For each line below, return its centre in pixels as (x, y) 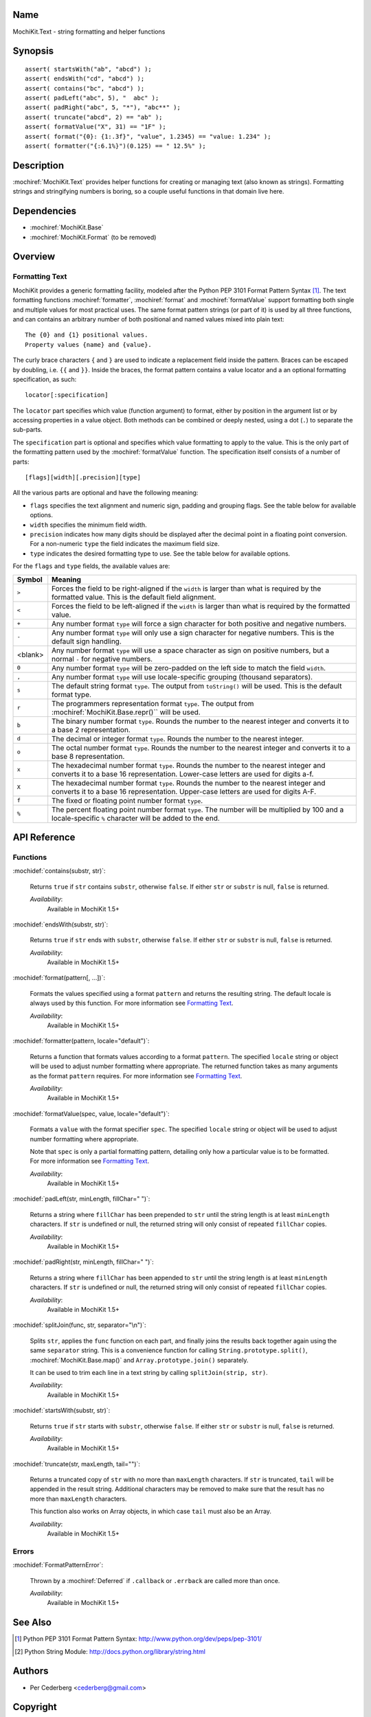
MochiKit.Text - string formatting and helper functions (89, 32)
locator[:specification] (67, 395)
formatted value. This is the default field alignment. (134, 597)
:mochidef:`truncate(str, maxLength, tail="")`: (77, 1464)
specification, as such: (45, 379)
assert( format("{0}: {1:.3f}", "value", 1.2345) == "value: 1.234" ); (148, 136)
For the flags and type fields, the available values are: (91, 566)
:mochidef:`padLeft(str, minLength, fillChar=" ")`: (81, 1199)
